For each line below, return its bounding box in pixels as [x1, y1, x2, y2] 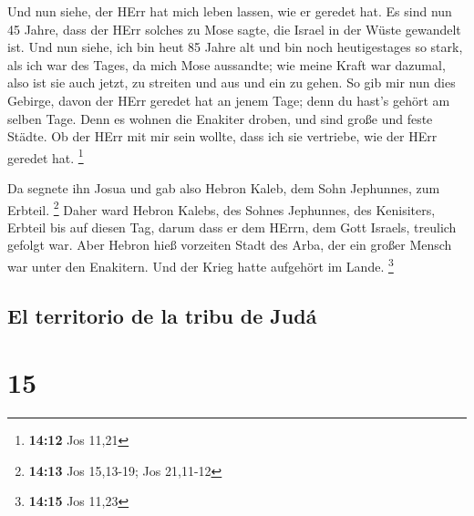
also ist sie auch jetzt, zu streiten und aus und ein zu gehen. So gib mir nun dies [7, 73, 456, 92]
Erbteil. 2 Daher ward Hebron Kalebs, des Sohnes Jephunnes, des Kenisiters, [7, 197, 436, 219]
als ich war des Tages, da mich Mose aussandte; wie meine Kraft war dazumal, [7, 55, 446, 74]
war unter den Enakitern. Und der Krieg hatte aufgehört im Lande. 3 [7, 254, 394, 275]
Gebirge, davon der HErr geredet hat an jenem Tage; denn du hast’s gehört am [7, 90, 450, 109]
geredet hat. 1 [7, 145, 84, 167]
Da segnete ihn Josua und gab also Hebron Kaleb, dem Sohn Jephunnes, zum [7, 179, 440, 197]
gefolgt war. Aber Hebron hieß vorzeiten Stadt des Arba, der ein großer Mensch [7, 235, 452, 254]
